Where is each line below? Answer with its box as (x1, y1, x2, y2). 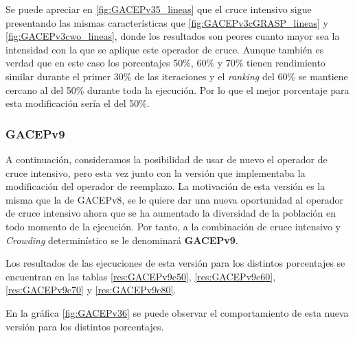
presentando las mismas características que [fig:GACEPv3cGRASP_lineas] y (5, 15, 328, 29)
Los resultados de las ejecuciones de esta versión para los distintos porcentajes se (5, 256, 345, 270)
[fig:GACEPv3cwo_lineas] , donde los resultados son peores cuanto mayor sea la (5, 29, 340, 43)
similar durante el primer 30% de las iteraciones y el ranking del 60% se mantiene (5, 69, 348, 83)
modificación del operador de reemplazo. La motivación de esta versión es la (5, 179, 325, 193)
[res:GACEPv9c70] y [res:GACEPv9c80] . (5, 282, 176, 297)
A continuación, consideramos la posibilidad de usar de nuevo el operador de (5, 152, 328, 166)
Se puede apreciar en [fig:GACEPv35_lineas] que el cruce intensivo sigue (5, 2, 312, 16)
